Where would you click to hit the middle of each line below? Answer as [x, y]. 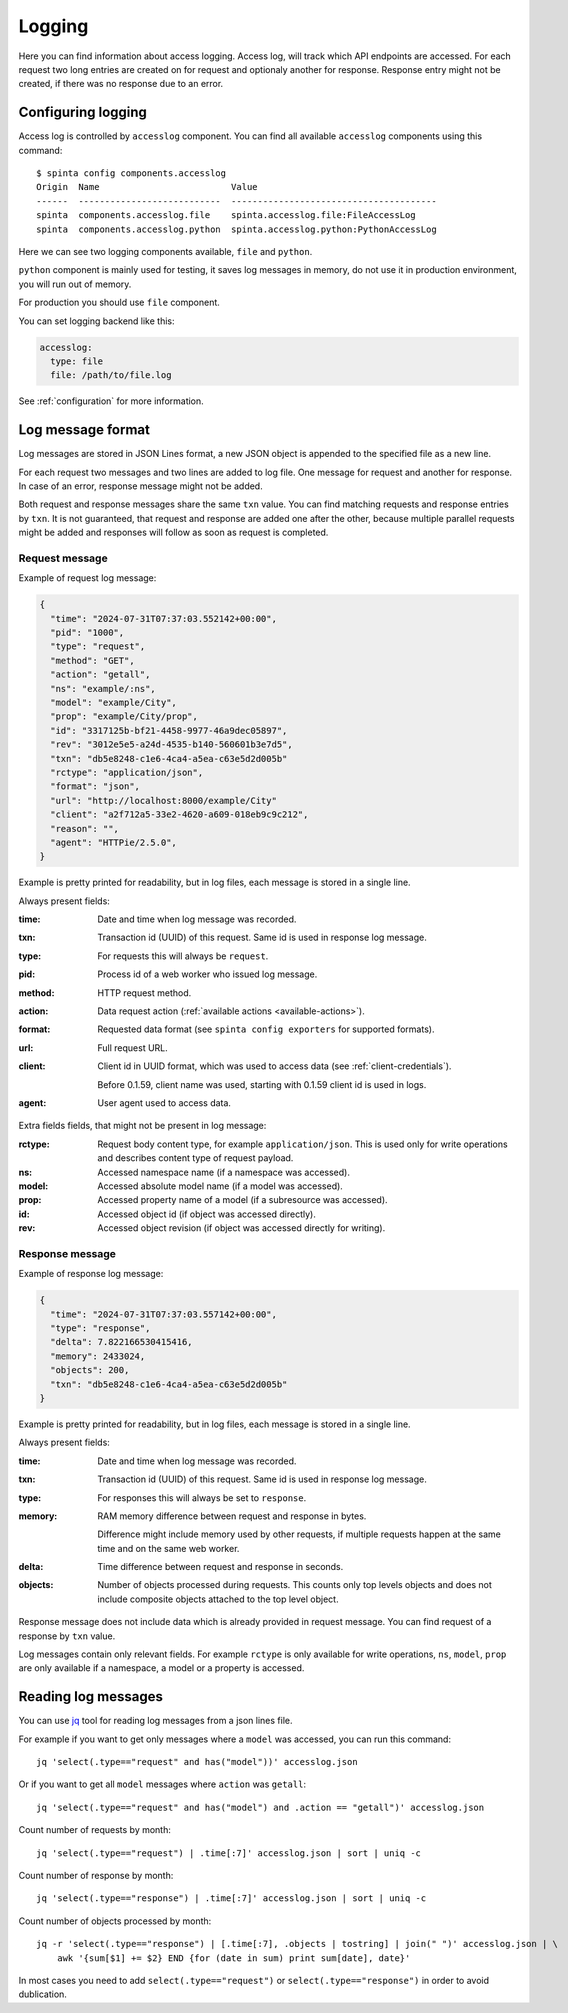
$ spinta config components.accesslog [131, 173]
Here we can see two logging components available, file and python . [165, 251]
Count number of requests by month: [95, 1830]
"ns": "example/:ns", [103, 688]
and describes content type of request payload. [195, 1158]
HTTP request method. [144, 992]
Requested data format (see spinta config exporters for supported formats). [266, 1029]
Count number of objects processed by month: [115, 1921]
